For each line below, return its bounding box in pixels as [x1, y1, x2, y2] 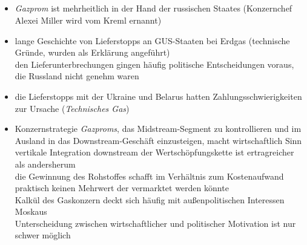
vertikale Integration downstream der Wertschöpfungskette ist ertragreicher [15, 146, 294, 158]
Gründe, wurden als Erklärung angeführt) [15, 46, 170, 59]
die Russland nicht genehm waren [15, 70, 139, 82]
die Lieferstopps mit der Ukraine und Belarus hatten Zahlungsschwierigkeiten [15, 90, 302, 102]
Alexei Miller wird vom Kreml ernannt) [15, 13, 162, 26]
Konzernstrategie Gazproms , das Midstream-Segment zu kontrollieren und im [15, 122, 302, 135]
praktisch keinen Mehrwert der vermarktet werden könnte [15, 181, 229, 194]
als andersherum [15, 157, 76, 170]
